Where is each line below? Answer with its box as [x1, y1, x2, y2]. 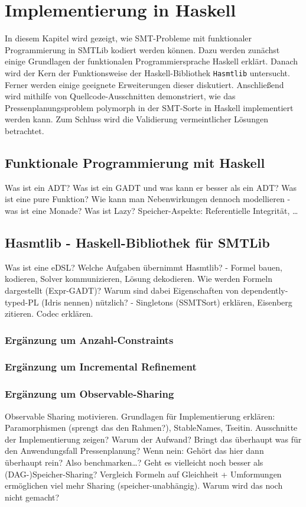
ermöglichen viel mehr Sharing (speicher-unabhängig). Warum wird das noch [5, 479, 283, 492]
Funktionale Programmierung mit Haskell [5, 153, 265, 171]
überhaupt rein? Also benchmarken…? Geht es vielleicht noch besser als [5, 456, 263, 468]
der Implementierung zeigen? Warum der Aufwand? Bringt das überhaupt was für [5, 433, 302, 445]
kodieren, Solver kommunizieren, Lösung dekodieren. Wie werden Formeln [5, 272, 272, 285]
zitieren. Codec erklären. [5, 307, 93, 320]
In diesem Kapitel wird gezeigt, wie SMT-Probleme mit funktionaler [5, 32, 252, 44]
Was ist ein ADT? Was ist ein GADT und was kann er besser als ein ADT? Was [5, 181, 297, 193]
